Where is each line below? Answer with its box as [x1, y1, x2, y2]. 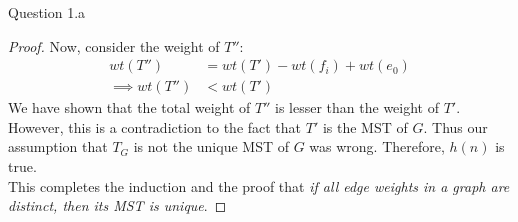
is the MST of [322, 116, 408, 137]
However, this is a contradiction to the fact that [8, 116, 302, 137]
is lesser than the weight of [275, 97, 439, 118]
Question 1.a [8, 2, 86, 22]
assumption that [8, 136, 108, 157]
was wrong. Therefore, [309, 136, 445, 157]
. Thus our [423, 116, 488, 137]
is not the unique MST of [133, 136, 289, 157]
